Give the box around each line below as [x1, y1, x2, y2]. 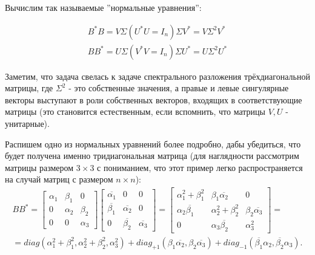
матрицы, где [5, 82, 53, 94]
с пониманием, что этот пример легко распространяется [97, 161, 303, 173]
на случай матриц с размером [5, 173, 113, 186]
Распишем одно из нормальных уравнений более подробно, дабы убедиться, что [5, 137, 301, 150]
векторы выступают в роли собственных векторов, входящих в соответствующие [5, 93, 302, 106]
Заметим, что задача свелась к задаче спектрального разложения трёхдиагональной [5, 69, 310, 82]
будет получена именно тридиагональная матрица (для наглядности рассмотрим [5, 149, 299, 162]
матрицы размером [5, 161, 74, 173]
